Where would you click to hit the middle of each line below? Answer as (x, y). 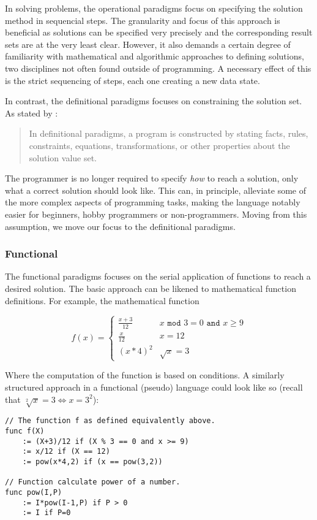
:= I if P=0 (47, 513)
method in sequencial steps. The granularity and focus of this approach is (143, 20)
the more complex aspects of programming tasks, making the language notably (153, 202)
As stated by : (32, 113)
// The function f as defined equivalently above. (110, 421)
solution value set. (63, 157)
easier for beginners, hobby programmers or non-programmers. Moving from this (156, 214)
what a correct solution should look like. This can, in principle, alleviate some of (155, 190)
